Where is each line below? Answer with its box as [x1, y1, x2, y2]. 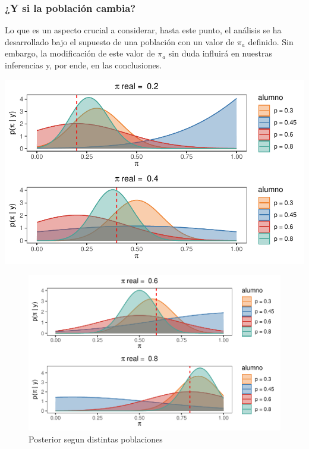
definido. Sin [248, 35, 294, 48]
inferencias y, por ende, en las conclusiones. [5, 59, 162, 71]
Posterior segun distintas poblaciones [29, 433, 163, 445]
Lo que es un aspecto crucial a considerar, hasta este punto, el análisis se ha [5, 24, 282, 36]
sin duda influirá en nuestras [168, 47, 272, 59]
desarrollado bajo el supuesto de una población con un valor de [5, 35, 235, 48]
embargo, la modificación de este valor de [5, 47, 155, 59]
